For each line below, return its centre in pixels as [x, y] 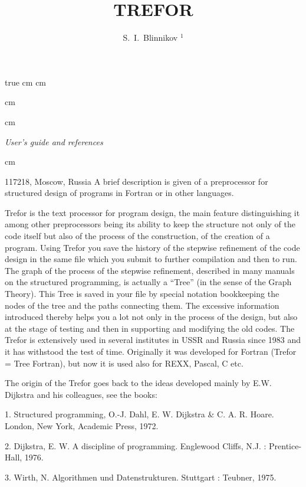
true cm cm [26, 82]
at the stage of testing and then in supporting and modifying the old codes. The [150, 328]
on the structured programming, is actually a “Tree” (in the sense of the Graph [148, 282]
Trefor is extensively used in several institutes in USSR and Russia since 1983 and [153, 340]
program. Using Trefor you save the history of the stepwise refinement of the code [152, 247]
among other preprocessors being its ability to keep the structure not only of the [150, 224]
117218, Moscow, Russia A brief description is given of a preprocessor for [136, 181]
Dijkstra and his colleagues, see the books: [81, 394]
